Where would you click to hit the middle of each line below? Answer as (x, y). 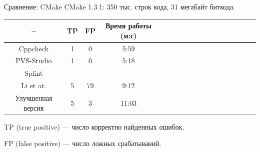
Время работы (128, 26)
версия (34, 107)
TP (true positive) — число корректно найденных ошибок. (94, 126)
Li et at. (34, 85)
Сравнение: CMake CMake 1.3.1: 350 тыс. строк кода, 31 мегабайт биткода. (120, 6)
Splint (34, 73)
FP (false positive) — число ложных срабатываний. (83, 143)
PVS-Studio (34, 61)
